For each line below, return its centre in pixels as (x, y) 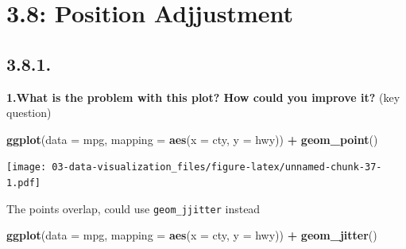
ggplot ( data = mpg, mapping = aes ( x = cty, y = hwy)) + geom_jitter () (192, 235)
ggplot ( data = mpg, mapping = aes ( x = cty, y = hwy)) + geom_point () (192, 139)
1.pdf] (23, 183)
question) (29, 113)
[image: (27, 167)
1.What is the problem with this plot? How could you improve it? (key (203, 97)
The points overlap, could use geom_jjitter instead (133, 208)
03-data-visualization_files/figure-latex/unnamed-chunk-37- (217, 167)
